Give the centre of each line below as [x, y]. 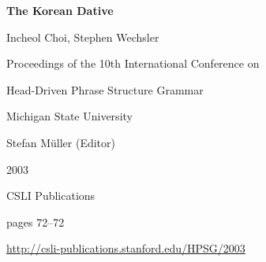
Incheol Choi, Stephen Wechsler [83, 37]
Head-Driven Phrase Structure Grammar [105, 89]
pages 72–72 [36, 221]
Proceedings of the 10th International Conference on [133, 63]
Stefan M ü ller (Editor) [61, 142]
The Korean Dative [60, 10]
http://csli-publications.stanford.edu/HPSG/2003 [126, 248]
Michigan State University [69, 116]
